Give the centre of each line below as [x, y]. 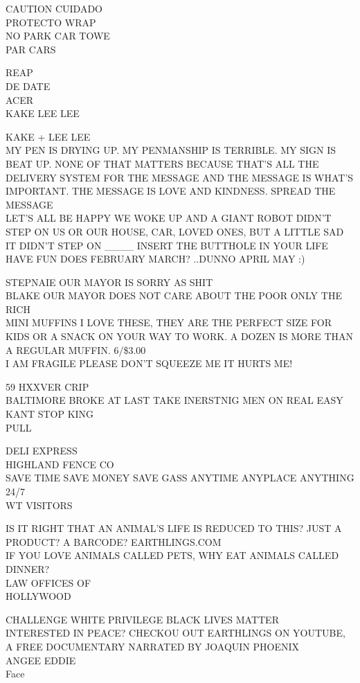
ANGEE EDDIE [41, 660]
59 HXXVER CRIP [47, 386]
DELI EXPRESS [42, 451]
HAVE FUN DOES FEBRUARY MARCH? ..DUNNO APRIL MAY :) [155, 259]
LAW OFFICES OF [48, 582]
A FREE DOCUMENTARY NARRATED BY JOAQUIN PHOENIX [153, 646]
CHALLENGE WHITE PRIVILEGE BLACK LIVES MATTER [142, 619]
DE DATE [28, 86]
